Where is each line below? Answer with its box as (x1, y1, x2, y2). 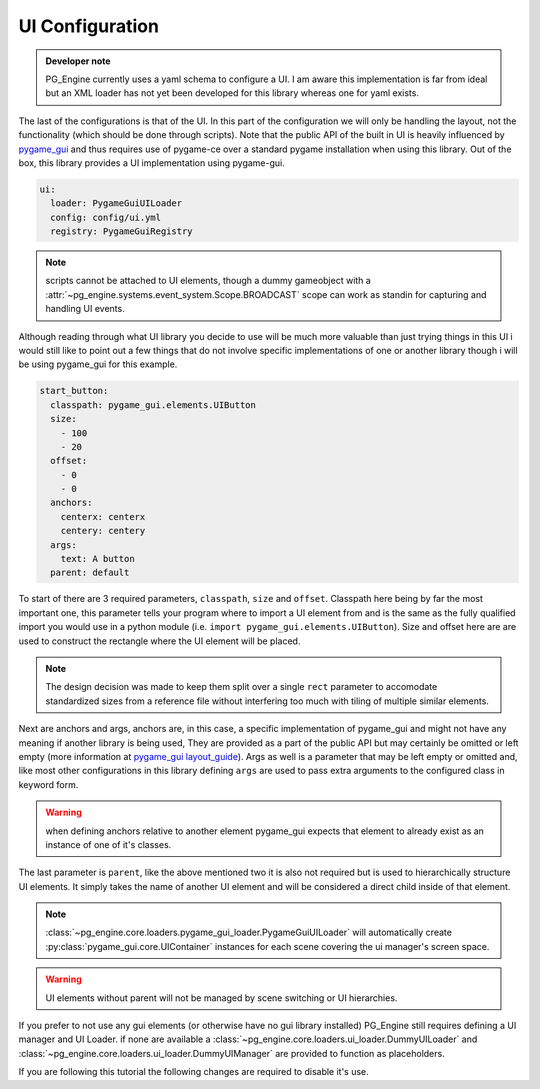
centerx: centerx (60, 511, 146, 522)
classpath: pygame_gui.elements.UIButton (50, 399, 257, 410)
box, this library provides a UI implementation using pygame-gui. (18, 156, 285, 169)
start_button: (39, 385, 109, 397)
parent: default (50, 567, 130, 579)
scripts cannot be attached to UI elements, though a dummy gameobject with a (45, 275, 372, 287)
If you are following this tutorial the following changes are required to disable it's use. (18, 1066, 369, 1078)
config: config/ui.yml (50, 211, 162, 223)
